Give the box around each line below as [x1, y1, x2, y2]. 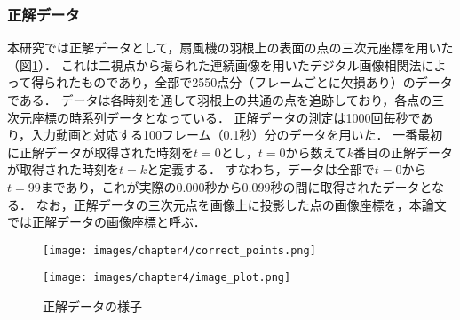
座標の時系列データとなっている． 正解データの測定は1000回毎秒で [31, 108, 421, 126]
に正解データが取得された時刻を [7, 142, 194, 161]
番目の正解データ [353, 142, 454, 161]
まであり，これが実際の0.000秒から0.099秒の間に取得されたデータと [40, 177, 432, 196]
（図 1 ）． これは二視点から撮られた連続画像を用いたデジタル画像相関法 [7, 55, 422, 74]
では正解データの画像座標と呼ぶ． [7, 212, 206, 231]
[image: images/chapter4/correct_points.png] [43, 244, 316, 257]
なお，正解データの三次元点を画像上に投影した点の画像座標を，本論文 [36, 195, 447, 213]
